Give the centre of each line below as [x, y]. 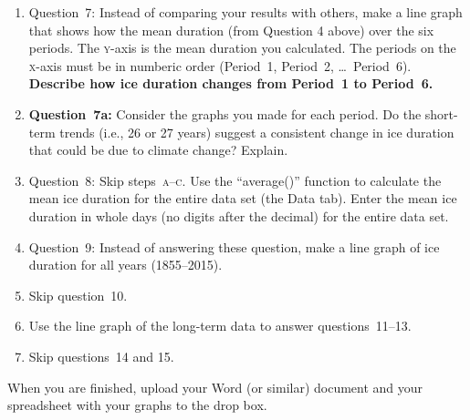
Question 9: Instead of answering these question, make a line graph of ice [234, 246]
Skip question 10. [78, 295]
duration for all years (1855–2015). [125, 265]
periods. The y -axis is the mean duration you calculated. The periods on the [242, 48]
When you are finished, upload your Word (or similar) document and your [215, 387]
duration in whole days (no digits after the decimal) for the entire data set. [239, 215]
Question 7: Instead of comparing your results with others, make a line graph [245, 12]
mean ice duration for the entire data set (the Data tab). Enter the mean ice [243, 198]
